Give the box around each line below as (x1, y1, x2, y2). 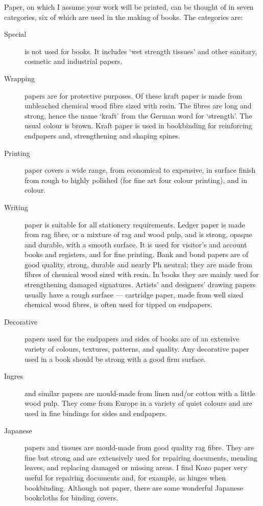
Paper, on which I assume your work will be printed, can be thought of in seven (4, 2, 254, 12)
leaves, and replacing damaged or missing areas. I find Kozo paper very (25, 462, 247, 473)
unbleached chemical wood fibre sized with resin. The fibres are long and (25, 100, 252, 111)
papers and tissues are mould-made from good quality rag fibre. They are (25, 442, 254, 453)
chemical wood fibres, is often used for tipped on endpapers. (25, 299, 212, 310)
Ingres (4, 371, 23, 381)
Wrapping (4, 73, 35, 83)
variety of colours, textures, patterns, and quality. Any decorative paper (25, 343, 249, 354)
